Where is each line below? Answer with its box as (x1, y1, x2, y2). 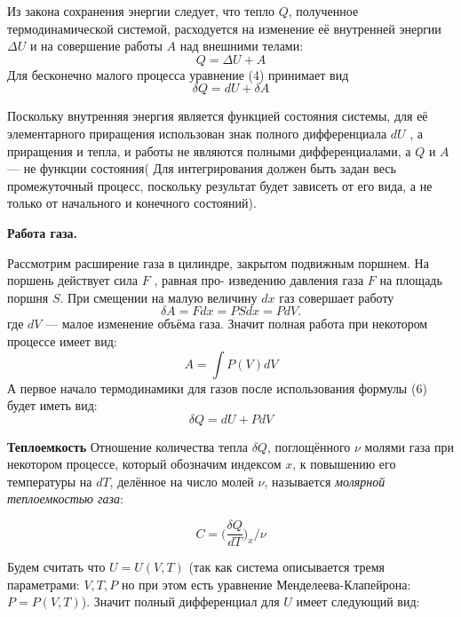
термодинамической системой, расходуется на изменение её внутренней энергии (7, 19, 441, 37)
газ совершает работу (279, 288, 394, 306)
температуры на (7, 471, 92, 490)
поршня (7, 288, 49, 306)
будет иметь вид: (7, 396, 98, 415)
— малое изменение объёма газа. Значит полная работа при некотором (45, 314, 428, 333)
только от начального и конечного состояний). (7, 194, 257, 212)
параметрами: (7, 574, 80, 593)
